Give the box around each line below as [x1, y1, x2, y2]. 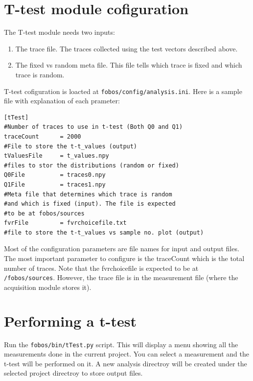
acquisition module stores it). [4, 282, 92, 292]
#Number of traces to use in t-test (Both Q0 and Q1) [4, 123, 183, 131]
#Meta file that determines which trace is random [4, 190, 172, 198]
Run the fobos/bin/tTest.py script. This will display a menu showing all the [4, 339, 238, 349]
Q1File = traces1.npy [4, 181, 106, 188]
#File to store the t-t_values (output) [4, 143, 138, 150]
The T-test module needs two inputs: [4, 27, 115, 37]
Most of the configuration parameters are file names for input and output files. [4, 243, 239, 254]
